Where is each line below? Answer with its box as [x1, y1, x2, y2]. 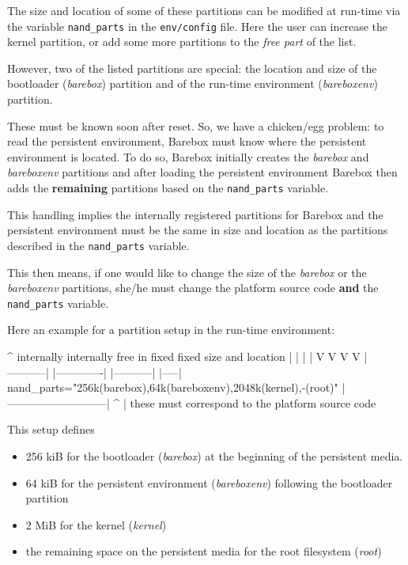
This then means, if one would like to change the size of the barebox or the [7, 264, 367, 280]
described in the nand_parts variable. [7, 237, 190, 253]
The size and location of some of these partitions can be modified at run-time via [7, 2, 401, 18]
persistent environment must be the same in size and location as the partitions [7, 222, 388, 238]
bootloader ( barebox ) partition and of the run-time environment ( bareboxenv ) [7, 75, 378, 92]
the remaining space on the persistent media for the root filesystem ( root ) [25, 543, 382, 559]
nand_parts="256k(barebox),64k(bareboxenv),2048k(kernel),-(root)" [7, 379, 338, 396]
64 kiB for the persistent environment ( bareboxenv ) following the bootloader [25, 474, 393, 491]
